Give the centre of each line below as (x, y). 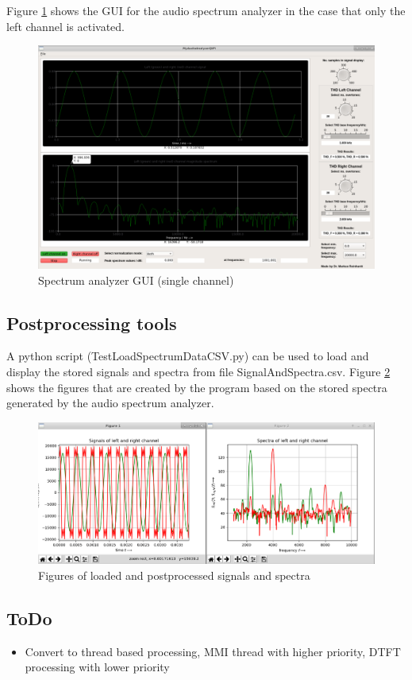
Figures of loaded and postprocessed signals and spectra (174, 575)
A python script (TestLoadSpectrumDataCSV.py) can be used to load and (188, 356)
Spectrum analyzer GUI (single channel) (136, 280)
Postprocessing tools (92, 323)
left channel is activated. (66, 26)
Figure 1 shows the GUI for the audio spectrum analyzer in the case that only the (206, 10)
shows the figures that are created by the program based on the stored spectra (197, 387)
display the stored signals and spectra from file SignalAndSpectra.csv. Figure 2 (198, 371)
